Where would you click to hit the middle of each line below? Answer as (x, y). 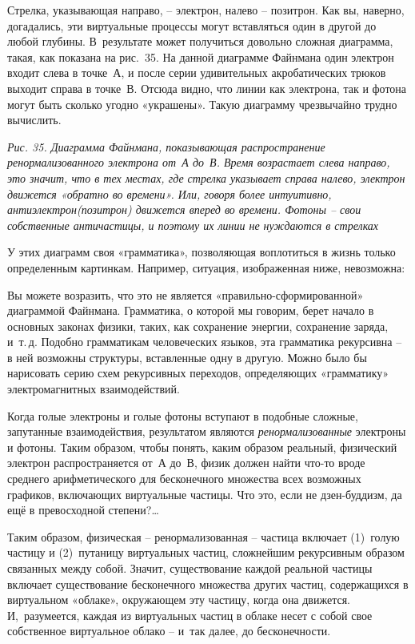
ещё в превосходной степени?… (83, 510)
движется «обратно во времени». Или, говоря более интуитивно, (170, 193)
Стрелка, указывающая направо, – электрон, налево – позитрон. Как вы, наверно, (206, 10)
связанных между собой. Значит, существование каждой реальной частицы (190, 568)
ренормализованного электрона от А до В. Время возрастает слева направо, (199, 162)
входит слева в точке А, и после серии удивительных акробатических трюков (197, 72)
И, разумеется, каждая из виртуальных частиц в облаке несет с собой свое (190, 615)
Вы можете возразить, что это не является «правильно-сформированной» (186, 294)
